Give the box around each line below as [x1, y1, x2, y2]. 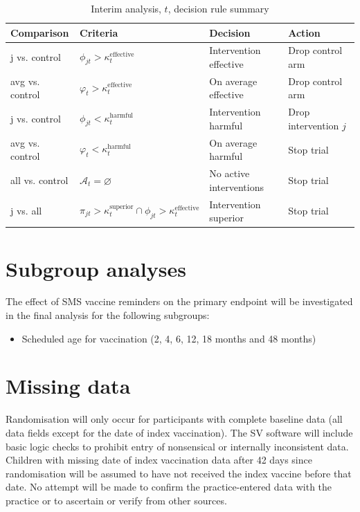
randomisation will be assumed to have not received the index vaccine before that [6, 466, 352, 480]
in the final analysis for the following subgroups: [6, 308, 210, 322]
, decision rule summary [168, 1, 269, 15]
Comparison [10, 25, 69, 39]
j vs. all [10, 203, 42, 218]
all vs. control [10, 172, 69, 187]
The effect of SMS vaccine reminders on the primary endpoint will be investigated [6, 294, 353, 309]
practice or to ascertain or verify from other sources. [6, 493, 227, 507]
